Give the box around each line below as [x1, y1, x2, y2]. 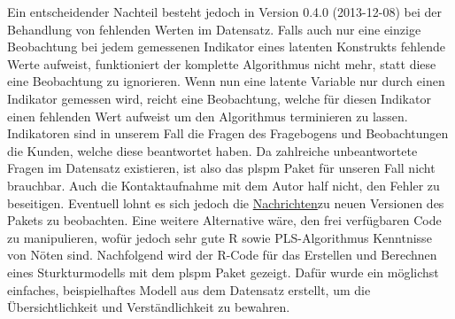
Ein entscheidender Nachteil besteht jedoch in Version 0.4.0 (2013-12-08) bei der [7, 3, 442, 20]
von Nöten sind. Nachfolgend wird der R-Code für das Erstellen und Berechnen [7, 245, 437, 264]
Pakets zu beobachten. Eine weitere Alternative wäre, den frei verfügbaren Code [7, 211, 442, 230]
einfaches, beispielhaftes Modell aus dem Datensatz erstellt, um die [7, 280, 371, 299]
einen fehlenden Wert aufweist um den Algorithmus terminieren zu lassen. [7, 106, 408, 125]
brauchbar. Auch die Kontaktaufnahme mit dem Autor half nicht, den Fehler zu [7, 175, 440, 194]
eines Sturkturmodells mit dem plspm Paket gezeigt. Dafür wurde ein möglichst [7, 262, 439, 281]
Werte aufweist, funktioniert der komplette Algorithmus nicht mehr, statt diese [7, 54, 436, 73]
